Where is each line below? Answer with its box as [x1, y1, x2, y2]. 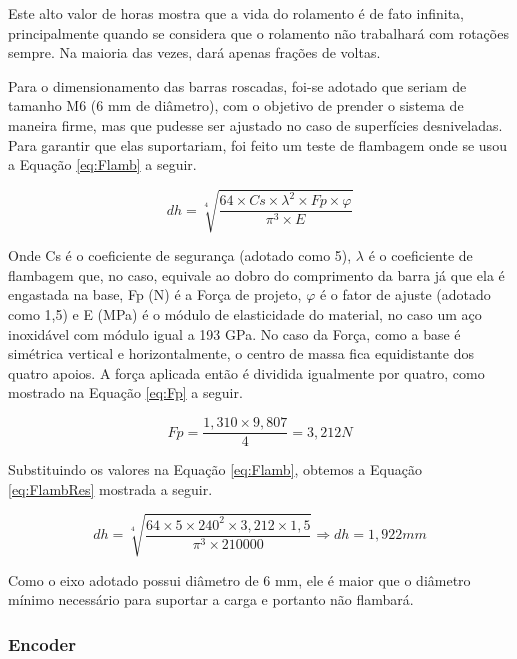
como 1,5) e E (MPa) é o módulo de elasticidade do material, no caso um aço [8, 304, 482, 325]
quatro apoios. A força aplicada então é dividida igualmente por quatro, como [8, 362, 485, 383]
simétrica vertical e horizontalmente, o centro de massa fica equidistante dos [8, 343, 474, 364]
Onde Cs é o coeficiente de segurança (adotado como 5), [8, 245, 352, 266]
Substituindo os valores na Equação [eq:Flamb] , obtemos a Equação [8, 459, 422, 480]
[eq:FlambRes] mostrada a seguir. [8, 478, 213, 499]
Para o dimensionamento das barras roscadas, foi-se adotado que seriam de [8, 75, 467, 96]
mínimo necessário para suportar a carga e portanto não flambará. [8, 589, 414, 610]
